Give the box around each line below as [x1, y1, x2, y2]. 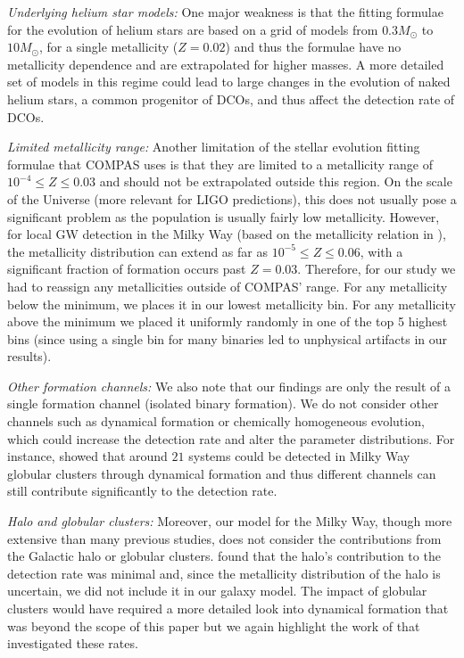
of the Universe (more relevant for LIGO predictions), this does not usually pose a [7, 189, 457, 208]
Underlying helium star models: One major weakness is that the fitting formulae [7, 3, 443, 21]
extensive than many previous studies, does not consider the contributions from [7, 529, 442, 547]
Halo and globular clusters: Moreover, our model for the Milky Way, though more [7, 512, 452, 531]
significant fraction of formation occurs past [7, 259, 246, 278]
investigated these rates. [7, 634, 138, 653]
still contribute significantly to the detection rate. [7, 481, 278, 500]
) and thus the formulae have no [225, 37, 402, 56]
